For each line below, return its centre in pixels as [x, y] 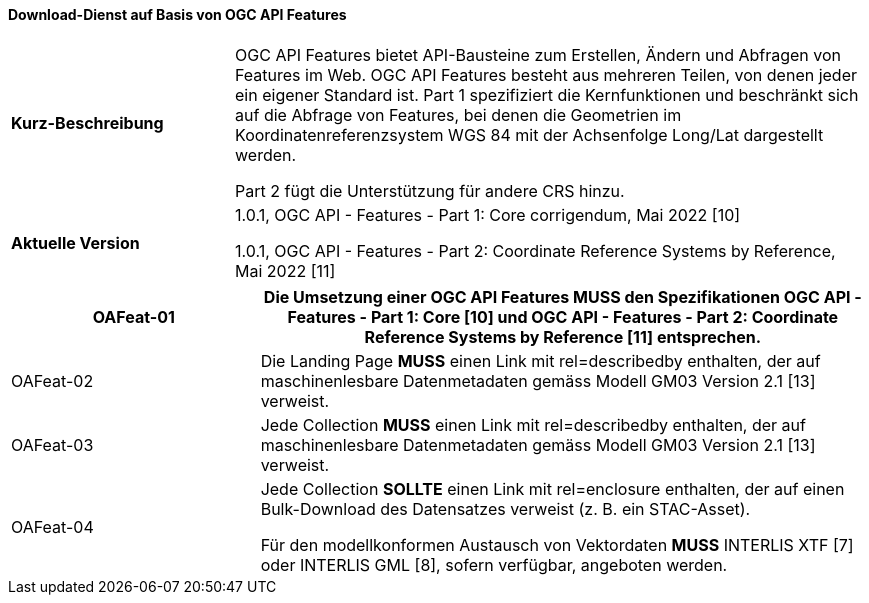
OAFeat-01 [133, 316]
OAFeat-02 [52, 380]
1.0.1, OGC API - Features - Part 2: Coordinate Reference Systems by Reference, [535, 250]
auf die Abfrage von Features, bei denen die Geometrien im [458, 114]
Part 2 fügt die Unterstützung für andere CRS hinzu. [430, 190]
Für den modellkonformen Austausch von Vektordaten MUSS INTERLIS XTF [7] [557, 544]
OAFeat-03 [52, 444]
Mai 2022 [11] [285, 270]
